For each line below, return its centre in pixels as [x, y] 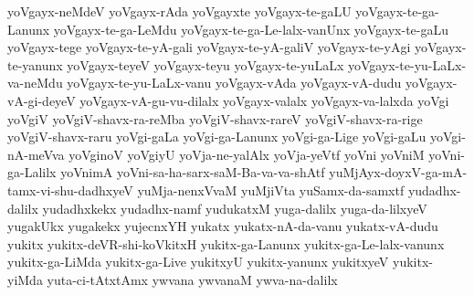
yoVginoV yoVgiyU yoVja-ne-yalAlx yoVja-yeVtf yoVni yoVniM [247, 154]
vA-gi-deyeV [42, 100]
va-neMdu [35, 83]
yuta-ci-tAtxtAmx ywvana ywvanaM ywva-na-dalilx [192, 279]
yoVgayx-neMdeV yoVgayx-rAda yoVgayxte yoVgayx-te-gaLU [179, 11]
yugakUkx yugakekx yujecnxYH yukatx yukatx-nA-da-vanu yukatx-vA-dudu [223, 226]
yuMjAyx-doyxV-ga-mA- [398, 172]
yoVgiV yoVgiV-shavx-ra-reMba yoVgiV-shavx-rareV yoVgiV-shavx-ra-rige [215, 118]
